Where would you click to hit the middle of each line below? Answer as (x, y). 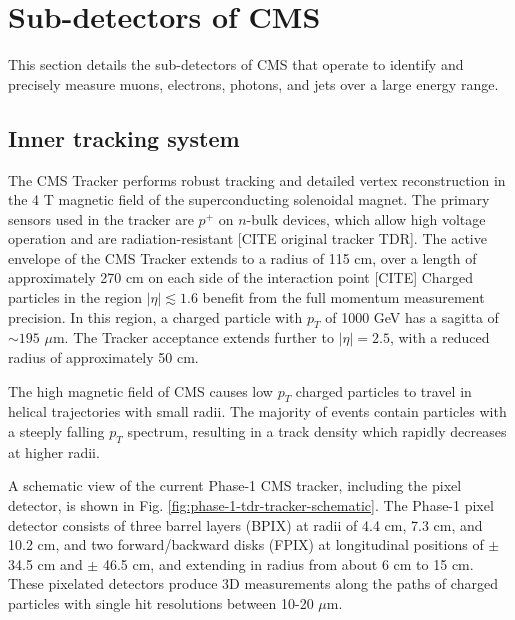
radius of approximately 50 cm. (103, 357)
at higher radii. (54, 451)
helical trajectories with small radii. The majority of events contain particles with (257, 411)
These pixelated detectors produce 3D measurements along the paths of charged (253, 583)
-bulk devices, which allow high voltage (366, 218)
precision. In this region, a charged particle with (155, 316)
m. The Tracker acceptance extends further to (193, 337)
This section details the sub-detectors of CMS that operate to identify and (236, 64)
